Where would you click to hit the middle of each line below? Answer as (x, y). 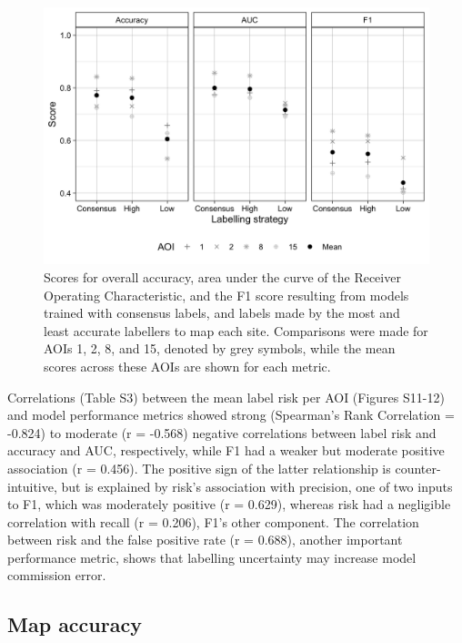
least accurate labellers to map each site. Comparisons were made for (236, 330)
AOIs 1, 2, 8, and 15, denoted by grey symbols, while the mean (220, 348)
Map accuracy (75, 624)
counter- (418, 468)
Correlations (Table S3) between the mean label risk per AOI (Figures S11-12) (226, 397)
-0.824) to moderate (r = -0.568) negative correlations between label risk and (222, 432)
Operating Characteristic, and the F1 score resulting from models (226, 295)
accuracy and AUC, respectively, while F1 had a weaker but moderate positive (226, 450)
